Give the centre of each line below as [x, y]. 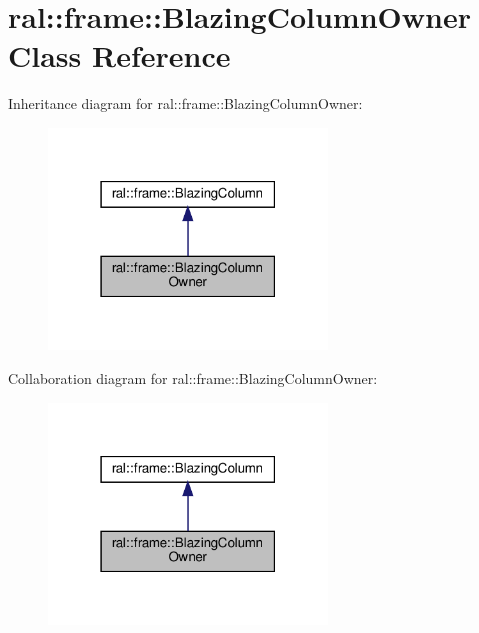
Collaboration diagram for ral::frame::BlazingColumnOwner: [193, 377]
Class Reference [119, 55]
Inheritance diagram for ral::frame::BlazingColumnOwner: [185, 103]
